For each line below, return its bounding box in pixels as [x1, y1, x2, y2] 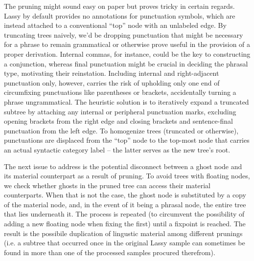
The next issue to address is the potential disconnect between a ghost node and [4, 161, 242, 171]
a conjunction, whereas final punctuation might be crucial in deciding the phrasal [4, 58, 248, 68]
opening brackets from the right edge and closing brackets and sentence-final [4, 116, 233, 126]
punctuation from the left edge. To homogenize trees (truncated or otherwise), [4, 125, 239, 135]
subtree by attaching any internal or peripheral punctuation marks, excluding [4, 106, 236, 116]
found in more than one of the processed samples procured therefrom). [4, 247, 215, 257]
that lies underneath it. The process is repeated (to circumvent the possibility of [4, 209, 245, 219]
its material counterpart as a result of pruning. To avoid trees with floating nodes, [4, 171, 250, 181]
